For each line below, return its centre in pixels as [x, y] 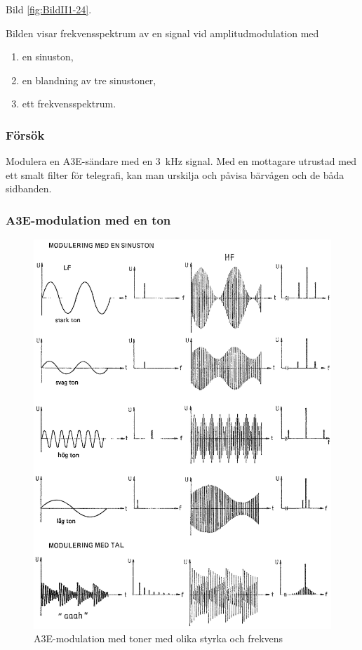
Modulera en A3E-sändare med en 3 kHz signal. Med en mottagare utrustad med [181, 161]
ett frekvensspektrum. [69, 104]
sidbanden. [29, 188]
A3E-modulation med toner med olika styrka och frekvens [159, 638]
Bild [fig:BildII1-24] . [49, 9]
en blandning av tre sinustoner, [89, 80]
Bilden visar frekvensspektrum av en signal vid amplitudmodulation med [162, 33]
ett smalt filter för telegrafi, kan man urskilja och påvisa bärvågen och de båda [175, 174]
